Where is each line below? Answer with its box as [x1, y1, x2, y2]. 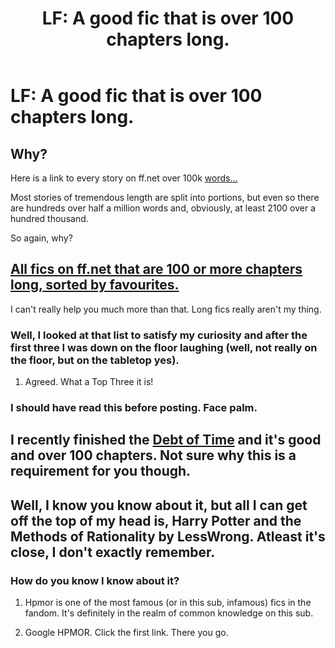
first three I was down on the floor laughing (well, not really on [10, 340, 318, 354]
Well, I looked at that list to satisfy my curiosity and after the [10, 328, 308, 342]
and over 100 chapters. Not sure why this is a [10, 447, 297, 464]
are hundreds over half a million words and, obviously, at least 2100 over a [10, 202, 316, 214]
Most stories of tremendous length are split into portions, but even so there [10, 192, 320, 203]
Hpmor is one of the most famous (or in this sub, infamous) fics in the [24, 597, 312, 609]
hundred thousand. [10, 213, 89, 224]
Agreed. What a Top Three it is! [24, 376, 154, 388]
